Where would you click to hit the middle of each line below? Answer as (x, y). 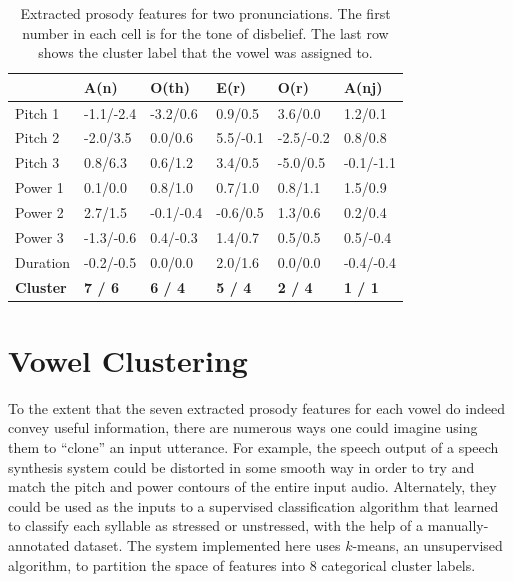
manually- (458, 525)
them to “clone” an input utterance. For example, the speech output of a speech (253, 446)
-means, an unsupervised (427, 544)
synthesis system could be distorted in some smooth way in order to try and (241, 466)
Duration (43, 261)
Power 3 (39, 236)
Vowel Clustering (128, 359)
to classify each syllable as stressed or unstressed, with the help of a (216, 525)
